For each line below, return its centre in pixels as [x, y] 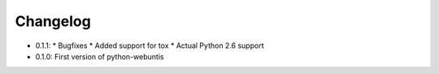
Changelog [53, 21]
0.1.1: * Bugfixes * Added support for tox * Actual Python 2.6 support [150, 46]
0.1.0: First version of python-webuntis [100, 56]
